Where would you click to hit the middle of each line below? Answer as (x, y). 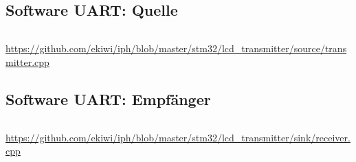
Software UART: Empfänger (108, 99)
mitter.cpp (27, 61)
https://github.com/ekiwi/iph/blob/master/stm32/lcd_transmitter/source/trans (176, 48)
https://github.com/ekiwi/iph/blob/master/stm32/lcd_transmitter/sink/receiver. (178, 137)
